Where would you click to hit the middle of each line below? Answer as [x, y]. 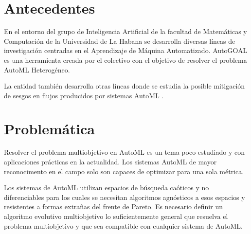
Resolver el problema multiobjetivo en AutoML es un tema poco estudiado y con [124, 152]
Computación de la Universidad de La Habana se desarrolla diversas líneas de [120, 41]
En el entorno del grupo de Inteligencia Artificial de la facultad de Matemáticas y [125, 31]
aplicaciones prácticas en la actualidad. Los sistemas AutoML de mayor [110, 162]
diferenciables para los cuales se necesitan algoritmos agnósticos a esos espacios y [125, 197]
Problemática [49, 129]
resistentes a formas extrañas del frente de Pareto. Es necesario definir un [113, 207]
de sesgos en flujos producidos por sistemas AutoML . [84, 95]
